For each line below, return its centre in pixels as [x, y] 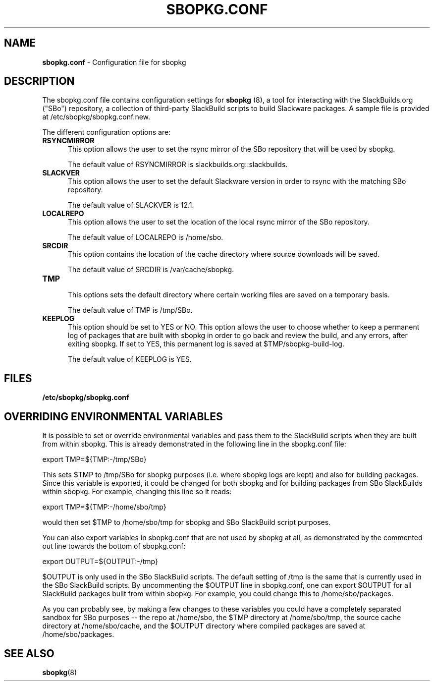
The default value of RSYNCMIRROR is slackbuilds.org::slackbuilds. [178, 165]
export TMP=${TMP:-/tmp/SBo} [94, 459]
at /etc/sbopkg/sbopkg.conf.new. [96, 117]
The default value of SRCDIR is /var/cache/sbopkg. [151, 270]
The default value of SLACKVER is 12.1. [131, 205]
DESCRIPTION [39, 81]
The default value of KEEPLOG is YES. [130, 359]
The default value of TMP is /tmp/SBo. [130, 310]
